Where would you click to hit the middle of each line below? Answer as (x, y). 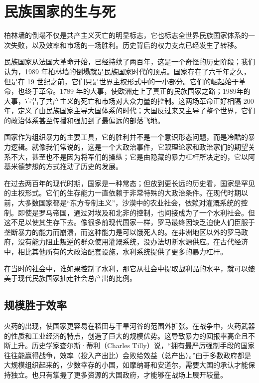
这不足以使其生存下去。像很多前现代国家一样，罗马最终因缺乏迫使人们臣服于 (129, 222)
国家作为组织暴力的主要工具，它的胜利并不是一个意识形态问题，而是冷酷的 (126, 137)
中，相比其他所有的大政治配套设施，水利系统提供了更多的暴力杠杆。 (116, 251)
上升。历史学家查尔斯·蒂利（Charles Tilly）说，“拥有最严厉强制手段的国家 (133, 345)
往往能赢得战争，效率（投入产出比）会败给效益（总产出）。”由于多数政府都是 (128, 355)
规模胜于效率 (35, 305)
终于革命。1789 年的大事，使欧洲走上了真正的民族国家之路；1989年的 (137, 91)
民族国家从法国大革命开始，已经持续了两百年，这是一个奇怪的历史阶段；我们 (129, 62)
